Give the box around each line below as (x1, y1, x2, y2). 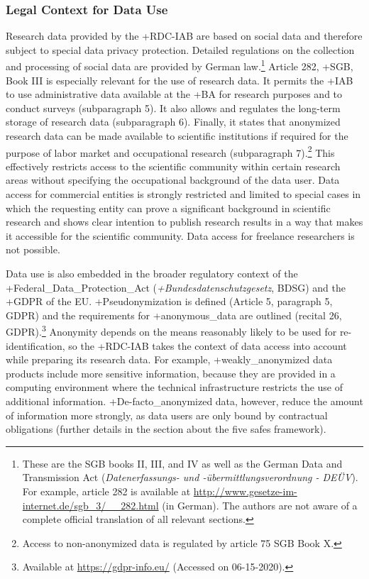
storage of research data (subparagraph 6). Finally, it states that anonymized (6, 114, 341, 129)
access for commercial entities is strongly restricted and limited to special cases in (6, 187, 361, 202)
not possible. (6, 242, 60, 257)
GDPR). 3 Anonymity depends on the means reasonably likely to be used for (6, 322, 337, 339)
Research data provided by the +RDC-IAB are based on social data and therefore (6, 28, 363, 43)
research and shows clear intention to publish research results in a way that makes (6, 214, 363, 229)
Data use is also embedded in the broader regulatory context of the (6, 266, 298, 281)
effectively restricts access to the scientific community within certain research (6, 158, 341, 173)
